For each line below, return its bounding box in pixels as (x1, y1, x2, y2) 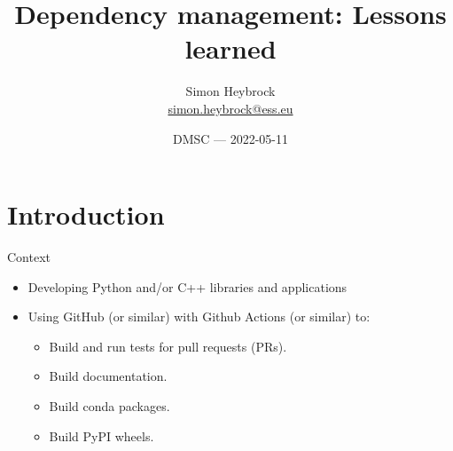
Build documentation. (49, 367, 168, 385)
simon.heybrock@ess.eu (168, 99, 293, 117)
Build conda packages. (49, 397, 170, 415)
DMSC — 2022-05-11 (172, 129, 289, 147)
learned (184, 30, 277, 67)
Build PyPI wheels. (49, 426, 154, 445)
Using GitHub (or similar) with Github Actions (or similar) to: (27, 307, 371, 326)
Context (7, 248, 51, 266)
